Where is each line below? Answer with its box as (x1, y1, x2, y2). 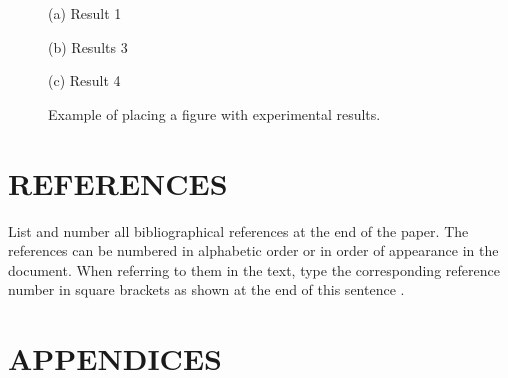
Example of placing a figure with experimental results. (48, 103, 381, 124)
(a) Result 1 (48, 3, 122, 23)
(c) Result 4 (48, 70, 121, 91)
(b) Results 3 (48, 36, 128, 57)
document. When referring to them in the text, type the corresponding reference (8, 259, 500, 280)
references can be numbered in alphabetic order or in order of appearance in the (8, 240, 499, 261)
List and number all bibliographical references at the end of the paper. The (8, 220, 469, 241)
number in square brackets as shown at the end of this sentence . (8, 279, 405, 300)
